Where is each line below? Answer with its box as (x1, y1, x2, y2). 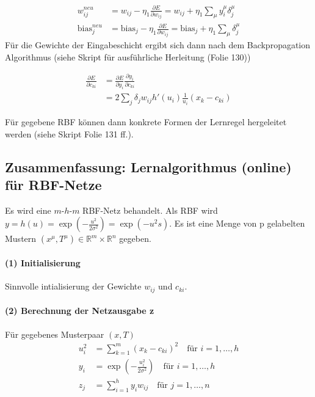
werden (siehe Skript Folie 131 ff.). (5, 127, 134, 140)
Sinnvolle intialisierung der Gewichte (5, 280, 142, 293)
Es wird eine (5, 203, 51, 216)
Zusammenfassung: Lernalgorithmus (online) (5, 157, 292, 176)
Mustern (5, 232, 37, 245)
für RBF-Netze (5, 175, 102, 194)
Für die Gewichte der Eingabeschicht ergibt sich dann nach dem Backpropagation (5, 38, 311, 51)
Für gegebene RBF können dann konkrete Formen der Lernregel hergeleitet (5, 115, 287, 128)
